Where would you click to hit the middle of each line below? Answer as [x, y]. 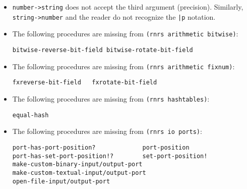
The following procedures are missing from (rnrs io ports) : [107, 131]
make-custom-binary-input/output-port [77, 164]
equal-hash [30, 115]
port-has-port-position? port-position [101, 147]
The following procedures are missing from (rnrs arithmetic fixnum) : [124, 66]
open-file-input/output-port [61, 181]
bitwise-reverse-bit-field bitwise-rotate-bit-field [103, 50]
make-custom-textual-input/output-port [79, 173]
